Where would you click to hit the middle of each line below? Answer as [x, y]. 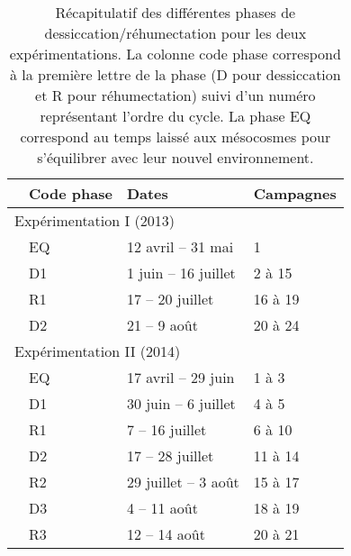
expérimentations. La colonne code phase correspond [175, 54]
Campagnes [295, 193]
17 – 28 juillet [170, 456]
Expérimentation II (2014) [98, 351]
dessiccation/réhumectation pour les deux [175, 33]
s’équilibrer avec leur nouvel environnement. [175, 157]
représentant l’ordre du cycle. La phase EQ [175, 116]
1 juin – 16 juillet [181, 273]
